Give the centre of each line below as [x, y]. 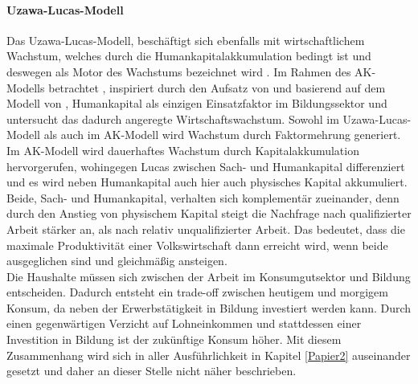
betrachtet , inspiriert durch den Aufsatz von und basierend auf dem [217, 87]
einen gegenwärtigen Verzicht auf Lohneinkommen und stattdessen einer [184, 323]
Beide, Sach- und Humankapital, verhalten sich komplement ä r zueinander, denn [203, 197]
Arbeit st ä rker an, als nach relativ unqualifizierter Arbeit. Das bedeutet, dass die [206, 229]
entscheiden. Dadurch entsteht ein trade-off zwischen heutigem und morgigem [197, 292]
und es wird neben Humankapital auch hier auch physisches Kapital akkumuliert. [207, 182]
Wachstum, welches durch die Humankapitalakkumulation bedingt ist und [189, 56]
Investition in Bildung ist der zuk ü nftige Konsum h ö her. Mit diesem [174, 339]
